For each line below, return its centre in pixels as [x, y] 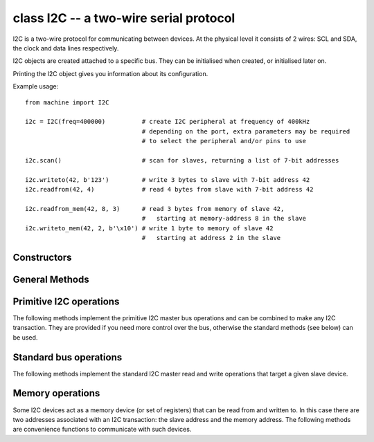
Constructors [42, 257]
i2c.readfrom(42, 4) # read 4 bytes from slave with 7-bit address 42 [169, 190]
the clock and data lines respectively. [66, 48]
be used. [25, 337]
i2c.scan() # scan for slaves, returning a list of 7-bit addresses [182, 160]
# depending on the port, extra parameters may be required [246, 131]
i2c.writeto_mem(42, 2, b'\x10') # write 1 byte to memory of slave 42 [149, 228]
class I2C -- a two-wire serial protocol [124, 18]
